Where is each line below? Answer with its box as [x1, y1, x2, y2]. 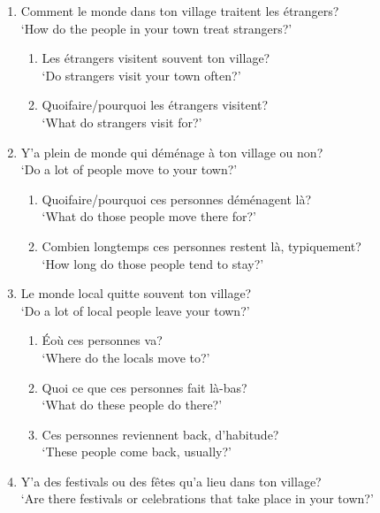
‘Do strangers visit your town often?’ [42, 65, 241, 84]
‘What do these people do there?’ [42, 395, 223, 414]
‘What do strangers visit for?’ [42, 112, 202, 131]
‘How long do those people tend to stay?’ [42, 254, 264, 272]
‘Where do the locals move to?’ [42, 348, 210, 366]
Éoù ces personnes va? [42, 331, 163, 349]
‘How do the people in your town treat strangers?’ [20, 19, 293, 37]
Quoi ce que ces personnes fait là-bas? [42, 378, 247, 396]
